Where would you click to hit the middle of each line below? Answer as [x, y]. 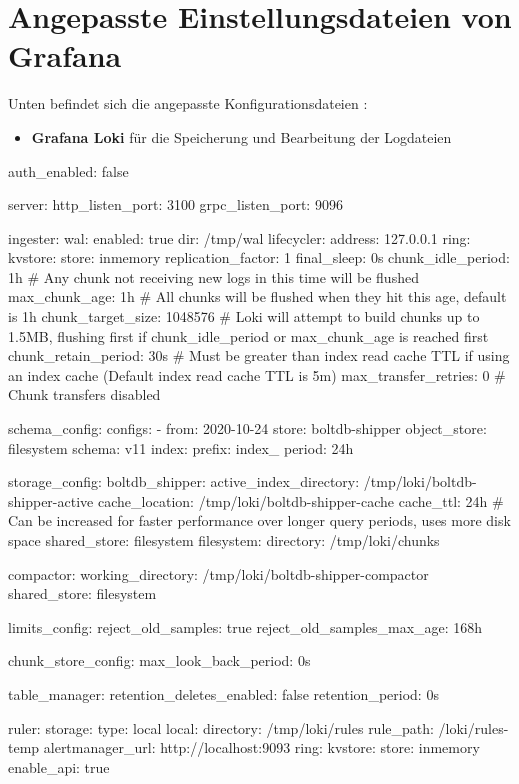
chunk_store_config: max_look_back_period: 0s [159, 660]
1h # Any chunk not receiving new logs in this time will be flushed [213, 276]
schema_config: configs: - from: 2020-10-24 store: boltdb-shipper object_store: [247, 428]
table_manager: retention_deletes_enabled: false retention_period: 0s [223, 693]
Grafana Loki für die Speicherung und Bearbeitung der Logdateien [241, 136]
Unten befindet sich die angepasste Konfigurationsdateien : [188, 103]
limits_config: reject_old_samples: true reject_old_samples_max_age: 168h [245, 626]
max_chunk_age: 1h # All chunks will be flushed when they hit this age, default [257, 296]
